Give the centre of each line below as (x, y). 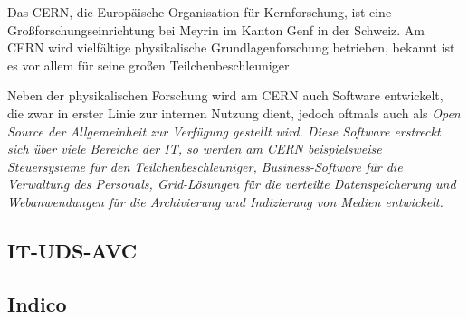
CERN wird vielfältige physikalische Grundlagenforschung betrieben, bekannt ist (231, 47)
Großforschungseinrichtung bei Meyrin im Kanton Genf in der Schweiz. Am (216, 29)
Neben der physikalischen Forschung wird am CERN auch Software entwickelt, (225, 95)
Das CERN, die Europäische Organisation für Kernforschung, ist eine (200, 12)
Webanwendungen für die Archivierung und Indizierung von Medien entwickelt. (225, 201)
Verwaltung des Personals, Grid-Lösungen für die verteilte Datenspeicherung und (232, 184)
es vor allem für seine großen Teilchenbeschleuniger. (150, 65)
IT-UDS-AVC (72, 250)
